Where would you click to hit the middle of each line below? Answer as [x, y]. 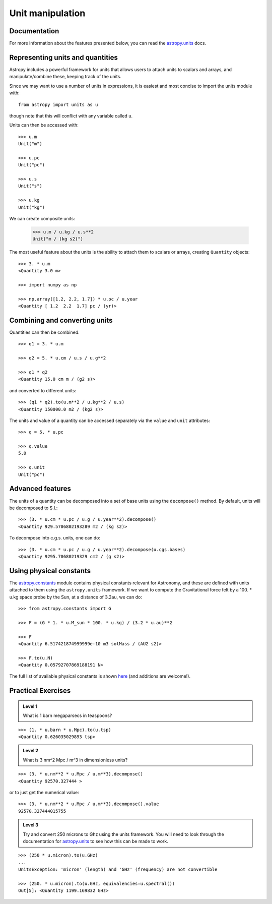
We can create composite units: [42, 219]
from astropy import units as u [58, 104]
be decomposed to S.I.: [33, 508]
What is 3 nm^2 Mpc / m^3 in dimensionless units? [75, 760]
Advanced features [40, 489]
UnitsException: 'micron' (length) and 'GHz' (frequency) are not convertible [118, 869]
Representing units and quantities [64, 57]
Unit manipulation [47, 13]
